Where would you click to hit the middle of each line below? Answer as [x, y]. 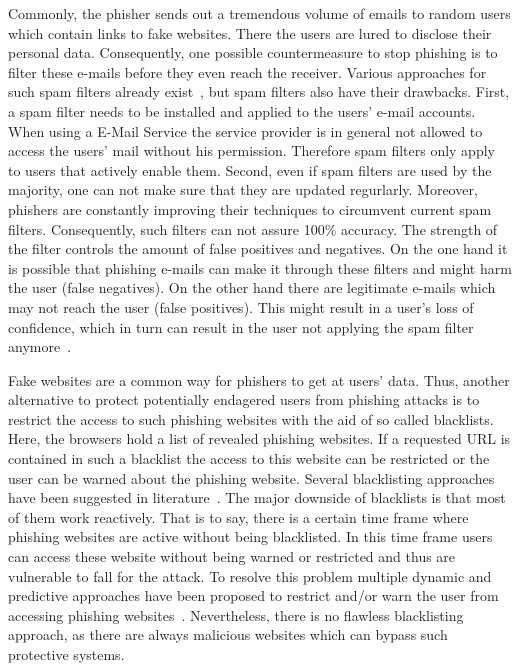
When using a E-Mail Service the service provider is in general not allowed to [245, 130]
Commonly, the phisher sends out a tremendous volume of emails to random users [259, 13]
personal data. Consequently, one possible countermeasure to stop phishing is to [253, 52]
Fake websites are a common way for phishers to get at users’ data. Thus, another [259, 379]
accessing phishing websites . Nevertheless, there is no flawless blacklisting [236, 614]
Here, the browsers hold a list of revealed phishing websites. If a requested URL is [259, 438]
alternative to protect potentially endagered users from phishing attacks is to [244, 399]
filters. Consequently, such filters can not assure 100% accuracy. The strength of [253, 228]
